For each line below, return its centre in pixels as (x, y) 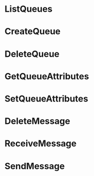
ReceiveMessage (41, 144)
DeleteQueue (32, 54)
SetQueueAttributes (47, 99)
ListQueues (29, 9)
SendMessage (35, 166)
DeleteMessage (37, 121)
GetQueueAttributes (47, 76)
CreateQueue (33, 32)
